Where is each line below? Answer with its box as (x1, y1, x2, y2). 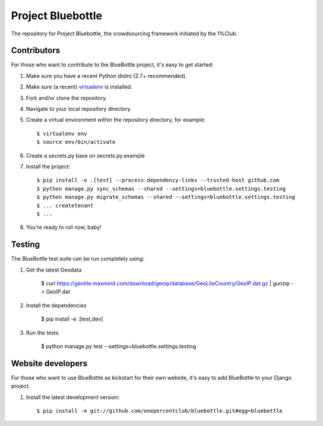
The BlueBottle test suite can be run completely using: (11, 255, 145, 262)
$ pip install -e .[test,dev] (41, 315, 103, 323)
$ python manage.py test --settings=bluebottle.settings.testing (41, 342, 197, 350)
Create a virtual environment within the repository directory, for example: (26, 116, 206, 123)
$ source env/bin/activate (36, 138, 116, 146)
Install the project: (26, 162, 71, 170)
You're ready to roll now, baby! (26, 223, 102, 231)
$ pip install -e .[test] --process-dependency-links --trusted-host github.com (36, 177, 280, 184)
